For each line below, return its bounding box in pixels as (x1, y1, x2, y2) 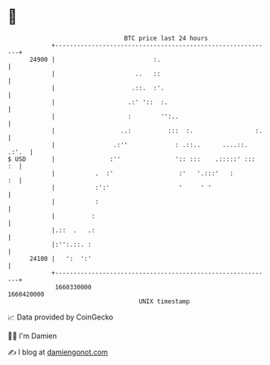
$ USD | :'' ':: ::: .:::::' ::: (7, 154, 255, 163)
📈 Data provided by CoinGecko (7, 312, 114, 322)
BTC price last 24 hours (124, 34, 208, 42)
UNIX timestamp (138, 297, 190, 306)
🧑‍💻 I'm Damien (7, 331, 58, 341)
